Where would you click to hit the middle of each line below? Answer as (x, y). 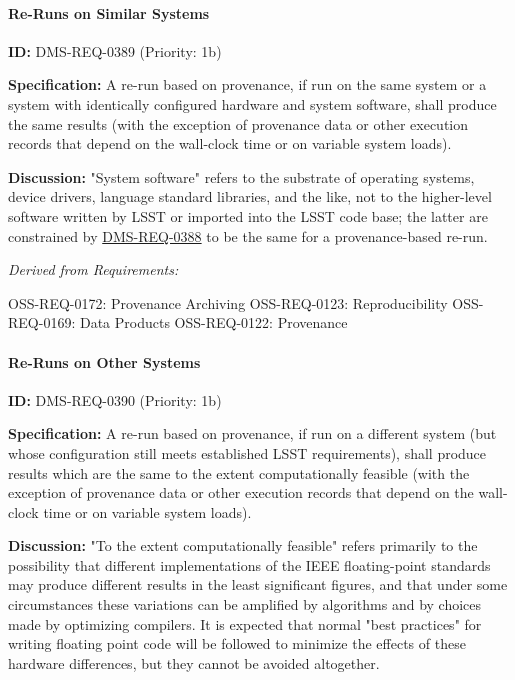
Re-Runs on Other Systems (104, 361)
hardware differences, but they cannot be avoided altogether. (194, 662)
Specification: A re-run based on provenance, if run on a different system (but (252, 433)
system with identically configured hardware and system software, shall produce (252, 103)
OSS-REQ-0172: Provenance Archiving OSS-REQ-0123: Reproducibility (228, 302)
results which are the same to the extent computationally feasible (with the (239, 472)
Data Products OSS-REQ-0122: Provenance (213, 322)
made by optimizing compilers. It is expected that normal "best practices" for (245, 623)
